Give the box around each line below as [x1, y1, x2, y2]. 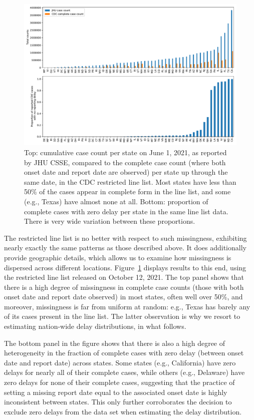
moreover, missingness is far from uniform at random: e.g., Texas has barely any [4, 301, 250, 311]
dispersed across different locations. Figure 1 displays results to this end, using [4, 262, 246, 272]
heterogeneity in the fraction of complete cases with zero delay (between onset [4, 347, 244, 358]
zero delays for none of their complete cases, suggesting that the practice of [4, 377, 235, 387]
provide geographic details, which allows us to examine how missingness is [4, 252, 231, 262]
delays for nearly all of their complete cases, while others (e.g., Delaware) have [4, 367, 245, 377]
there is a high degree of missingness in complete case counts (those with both [4, 281, 244, 292]
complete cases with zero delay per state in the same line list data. [24, 206, 228, 216]
